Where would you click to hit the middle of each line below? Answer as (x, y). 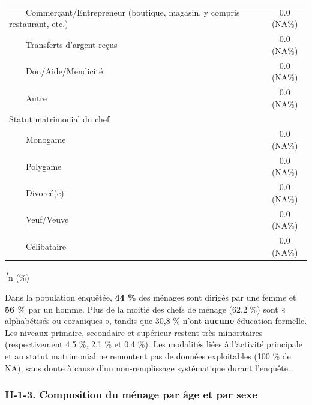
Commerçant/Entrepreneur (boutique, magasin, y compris (133, 12)
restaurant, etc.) (39, 24)
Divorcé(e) (45, 193)
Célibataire (46, 246)
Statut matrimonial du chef (59, 118)
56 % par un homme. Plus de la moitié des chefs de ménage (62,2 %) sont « (145, 309)
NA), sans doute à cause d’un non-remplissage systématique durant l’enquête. (148, 367)
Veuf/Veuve (47, 219)
